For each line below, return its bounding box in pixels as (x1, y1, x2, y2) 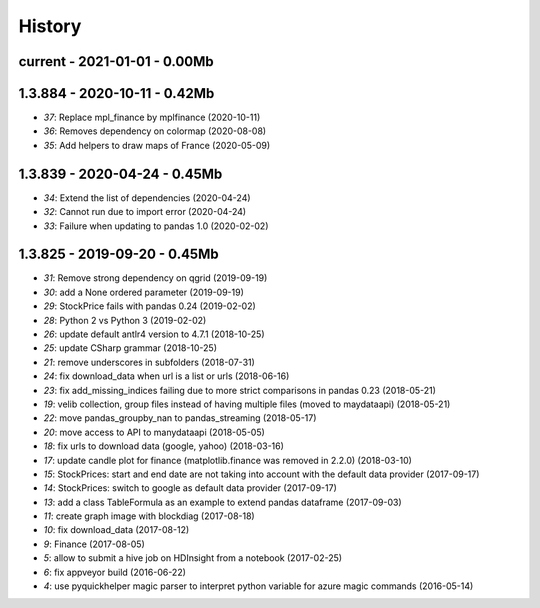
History (18, 15, 82, 37)
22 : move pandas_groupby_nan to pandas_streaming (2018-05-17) (43, 412, 317, 424)
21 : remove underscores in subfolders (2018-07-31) (43, 356, 255, 368)
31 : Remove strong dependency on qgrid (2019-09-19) (43, 272, 268, 284)
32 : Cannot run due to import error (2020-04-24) (43, 206, 247, 218)
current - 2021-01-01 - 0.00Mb (18, 53, 214, 70)
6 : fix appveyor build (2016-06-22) (43, 566, 187, 578)
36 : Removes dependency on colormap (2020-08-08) (43, 125, 267, 137)
